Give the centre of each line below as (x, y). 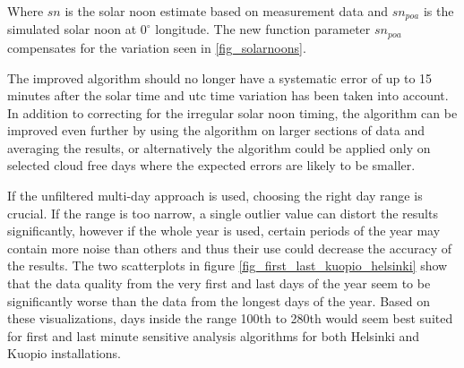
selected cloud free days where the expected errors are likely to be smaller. (211, 165)
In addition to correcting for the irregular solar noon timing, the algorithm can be (232, 112)
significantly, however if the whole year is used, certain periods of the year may (224, 231)
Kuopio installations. (64, 353)
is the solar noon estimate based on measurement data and (226, 11)
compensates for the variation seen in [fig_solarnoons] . (157, 47)
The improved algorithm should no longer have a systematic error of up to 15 (220, 77)
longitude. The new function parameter (263, 29)
